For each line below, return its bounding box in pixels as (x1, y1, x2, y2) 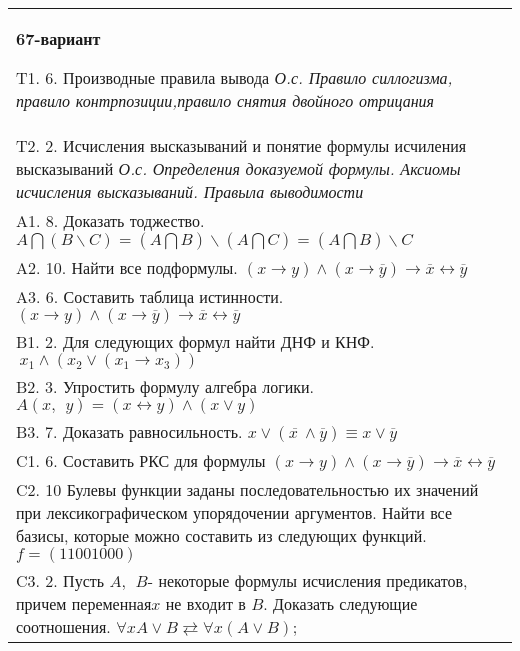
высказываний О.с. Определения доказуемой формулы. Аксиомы (16, 157, 461, 180)
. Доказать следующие (263, 592, 418, 615)
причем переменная (16, 592, 152, 615)
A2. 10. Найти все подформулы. (16, 256, 238, 279)
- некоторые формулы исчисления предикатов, (147, 569, 468, 592)
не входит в (165, 592, 246, 615)
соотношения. (16, 615, 111, 638)
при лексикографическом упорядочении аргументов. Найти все (16, 501, 453, 524)
